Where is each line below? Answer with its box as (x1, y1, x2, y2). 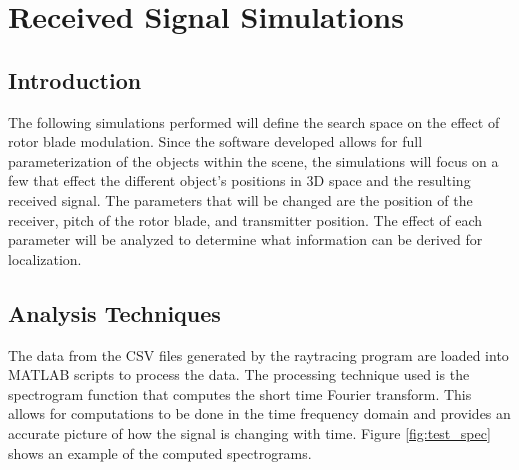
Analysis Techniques (8, 297, 221, 328)
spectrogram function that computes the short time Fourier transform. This (8, 383, 472, 404)
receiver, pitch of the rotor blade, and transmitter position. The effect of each (8, 209, 483, 230)
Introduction (8, 64, 142, 95)
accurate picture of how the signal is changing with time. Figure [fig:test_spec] (8, 422, 491, 443)
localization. (8, 248, 82, 269)
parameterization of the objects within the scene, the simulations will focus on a (8, 150, 499, 171)
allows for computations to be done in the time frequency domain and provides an (8, 403, 511, 424)
